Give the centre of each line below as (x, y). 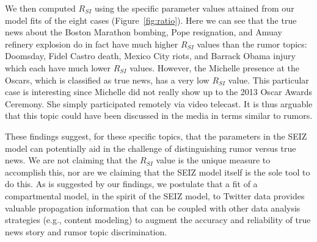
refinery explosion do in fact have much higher (92, 44)
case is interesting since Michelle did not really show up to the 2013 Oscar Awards (159, 92)
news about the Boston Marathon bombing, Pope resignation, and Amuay (144, 32)
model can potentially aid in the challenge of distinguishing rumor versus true (151, 148)
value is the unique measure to (213, 160)
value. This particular (268, 80)
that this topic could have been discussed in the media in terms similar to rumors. (159, 116)
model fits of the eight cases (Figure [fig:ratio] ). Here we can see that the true (151, 20)
